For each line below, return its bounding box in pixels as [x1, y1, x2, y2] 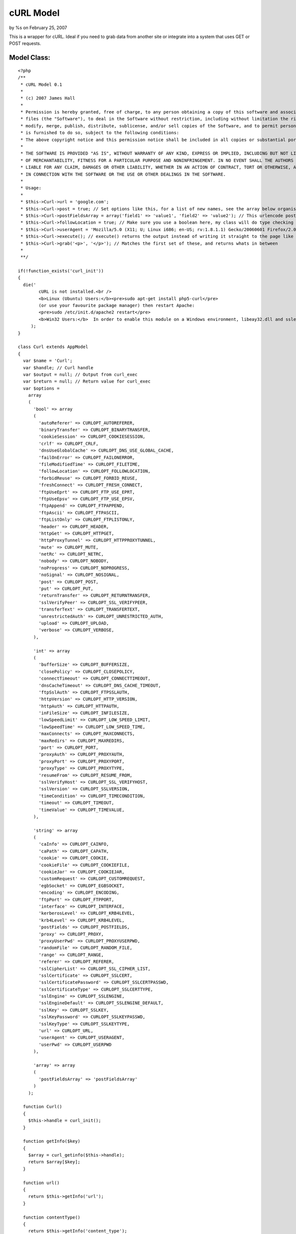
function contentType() [23, 1214, 81, 1220]
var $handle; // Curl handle [23, 365, 94, 370]
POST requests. [9, 40, 41, 46]
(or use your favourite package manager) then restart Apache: [38, 303, 195, 308]
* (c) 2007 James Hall [20, 95, 75, 101]
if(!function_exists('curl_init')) [18, 268, 104, 274]
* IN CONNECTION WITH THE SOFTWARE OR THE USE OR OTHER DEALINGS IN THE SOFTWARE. [20, 171, 226, 177]
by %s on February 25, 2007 [9, 25, 68, 31]
